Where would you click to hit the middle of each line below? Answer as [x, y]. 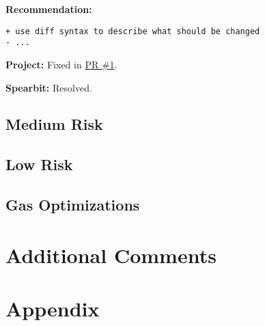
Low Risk [39, 164]
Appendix [53, 308]
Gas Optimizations [73, 205]
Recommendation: [49, 9]
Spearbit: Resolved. [49, 87]
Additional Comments [111, 255]
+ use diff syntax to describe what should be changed [133, 31]
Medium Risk [54, 124]
